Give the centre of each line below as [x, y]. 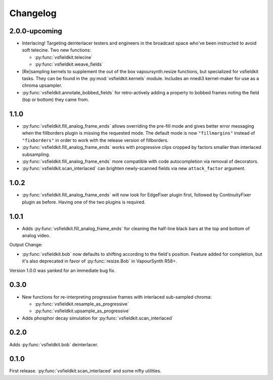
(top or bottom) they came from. [56, 100]
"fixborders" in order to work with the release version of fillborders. [95, 140]
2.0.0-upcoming [36, 31]
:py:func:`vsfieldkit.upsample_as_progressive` [82, 311]
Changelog [33, 13]
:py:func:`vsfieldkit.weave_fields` [69, 64]
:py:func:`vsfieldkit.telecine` [64, 57]
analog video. [36, 236]
